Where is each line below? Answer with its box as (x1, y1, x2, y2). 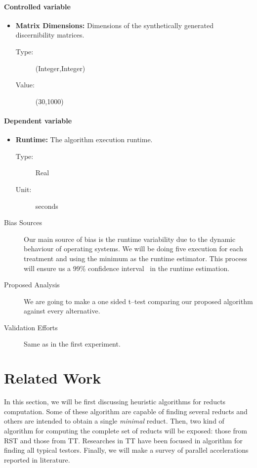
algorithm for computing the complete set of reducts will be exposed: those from (4, 425, 248, 435)
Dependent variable (4, 115, 72, 125)
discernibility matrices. (15, 30, 85, 40)
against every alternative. (24, 306, 100, 316)
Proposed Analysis (4, 279, 60, 290)
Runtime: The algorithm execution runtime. (15, 134, 153, 145)
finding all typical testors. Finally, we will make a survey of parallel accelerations (4, 445, 249, 455)
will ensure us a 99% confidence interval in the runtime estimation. (24, 263, 230, 273)
